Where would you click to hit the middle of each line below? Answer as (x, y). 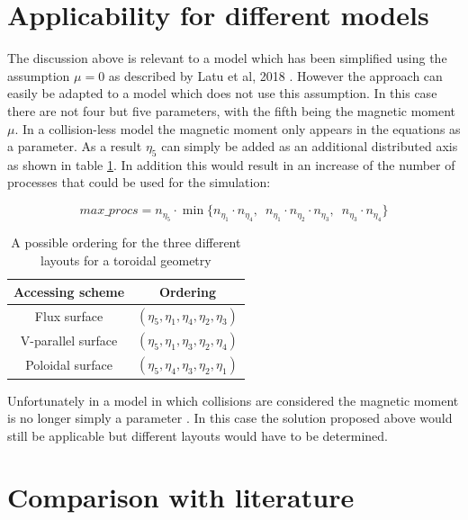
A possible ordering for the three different (126, 242)
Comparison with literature (181, 497)
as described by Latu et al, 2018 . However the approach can (275, 75)
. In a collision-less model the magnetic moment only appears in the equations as (238, 128)
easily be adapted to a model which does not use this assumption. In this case (222, 93)
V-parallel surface (69, 340)
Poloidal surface (69, 365)
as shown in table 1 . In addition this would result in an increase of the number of (231, 164)
